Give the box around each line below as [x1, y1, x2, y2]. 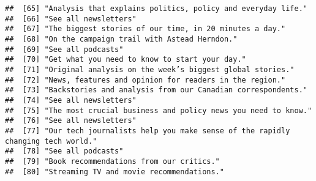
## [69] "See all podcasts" [5, 45, 124, 54]
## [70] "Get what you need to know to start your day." [5, 55, 246, 64]
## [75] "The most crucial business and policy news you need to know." [5, 106, 312, 115]
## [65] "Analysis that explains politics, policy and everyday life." [5, 4, 307, 13]
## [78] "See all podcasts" [5, 147, 124, 156]
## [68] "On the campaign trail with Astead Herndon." [5, 34, 238, 43]
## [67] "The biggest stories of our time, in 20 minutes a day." [5, 24, 286, 34]
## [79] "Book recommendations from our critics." [5, 157, 220, 166]
